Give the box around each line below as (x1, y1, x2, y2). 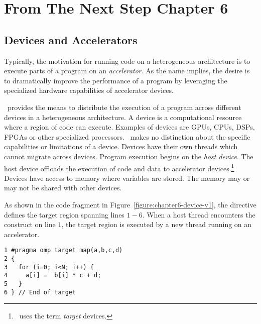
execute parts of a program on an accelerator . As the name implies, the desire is (4, 65, 250, 76)
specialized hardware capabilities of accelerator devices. (4, 85, 174, 95)
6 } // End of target (4, 288, 76, 296)
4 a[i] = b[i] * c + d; (4, 272, 101, 279)
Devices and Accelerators (4, 32, 138, 47)
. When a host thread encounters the (142, 209, 255, 220)
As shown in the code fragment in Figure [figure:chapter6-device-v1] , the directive (4, 199, 256, 209)
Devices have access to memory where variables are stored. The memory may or (4, 172, 250, 183)
